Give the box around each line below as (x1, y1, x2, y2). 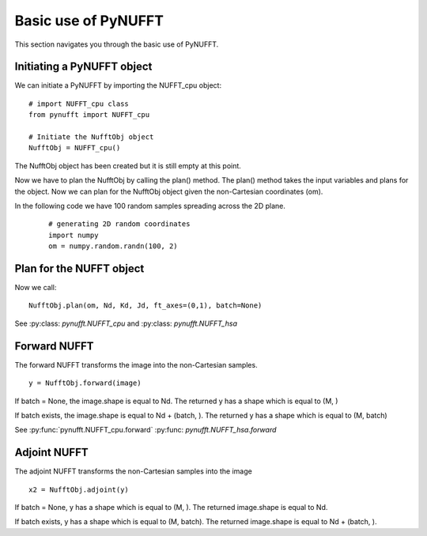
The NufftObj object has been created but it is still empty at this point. (14, 160, 241, 170)
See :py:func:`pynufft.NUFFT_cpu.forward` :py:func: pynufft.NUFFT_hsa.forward (14, 425, 277, 435)
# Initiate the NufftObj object (28, 133, 154, 142)
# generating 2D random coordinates (48, 220, 191, 228)
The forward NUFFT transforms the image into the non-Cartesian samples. (14, 360, 258, 369)
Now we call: (14, 283, 57, 293)
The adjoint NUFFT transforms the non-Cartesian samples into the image (14, 466, 252, 476)
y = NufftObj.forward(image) (28, 379, 142, 387)
